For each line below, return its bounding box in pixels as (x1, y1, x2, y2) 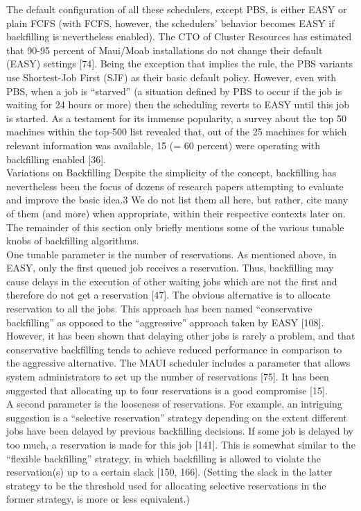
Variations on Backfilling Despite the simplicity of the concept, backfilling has (6, 165, 337, 180)
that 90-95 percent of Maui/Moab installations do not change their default (6, 42, 323, 57)
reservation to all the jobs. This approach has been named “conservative (6, 301, 312, 316)
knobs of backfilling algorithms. (6, 233, 139, 248)
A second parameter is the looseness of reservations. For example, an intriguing (6, 396, 342, 411)
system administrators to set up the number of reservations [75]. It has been (6, 369, 329, 384)
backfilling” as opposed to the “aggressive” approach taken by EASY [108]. (6, 315, 324, 329)
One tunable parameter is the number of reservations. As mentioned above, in (6, 246, 337, 261)
